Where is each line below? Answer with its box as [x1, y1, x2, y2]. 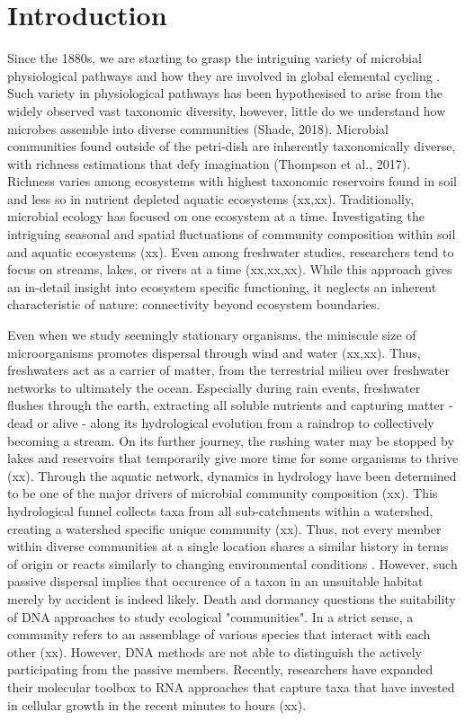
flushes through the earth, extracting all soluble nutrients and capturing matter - [7, 396, 453, 414]
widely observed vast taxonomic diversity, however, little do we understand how [7, 101, 446, 120]
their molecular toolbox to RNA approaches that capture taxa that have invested [7, 677, 455, 696]
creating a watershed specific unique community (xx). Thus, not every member [7, 519, 442, 538]
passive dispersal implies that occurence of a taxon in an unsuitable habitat [7, 572, 424, 591]
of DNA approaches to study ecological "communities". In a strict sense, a [7, 607, 414, 626]
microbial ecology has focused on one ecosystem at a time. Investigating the [7, 207, 425, 226]
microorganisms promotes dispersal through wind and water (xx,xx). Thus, [7, 343, 421, 361]
